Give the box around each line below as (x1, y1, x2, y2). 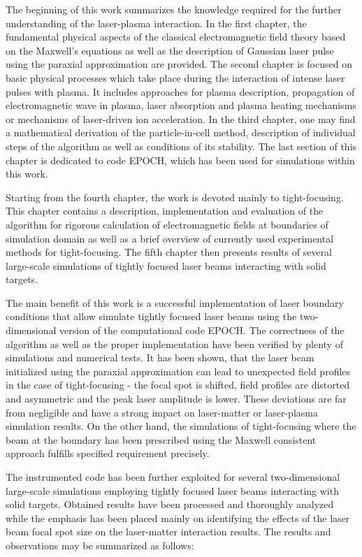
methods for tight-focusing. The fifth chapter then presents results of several (6, 245, 333, 259)
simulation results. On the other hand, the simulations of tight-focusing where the (6, 419, 356, 433)
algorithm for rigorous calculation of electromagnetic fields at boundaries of (6, 217, 328, 231)
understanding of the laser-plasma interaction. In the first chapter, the (6, 15, 307, 30)
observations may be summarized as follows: (6, 537, 194, 552)
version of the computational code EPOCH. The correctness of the (59, 323, 345, 338)
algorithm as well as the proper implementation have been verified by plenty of (6, 336, 343, 351)
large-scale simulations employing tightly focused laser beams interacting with (6, 483, 339, 498)
